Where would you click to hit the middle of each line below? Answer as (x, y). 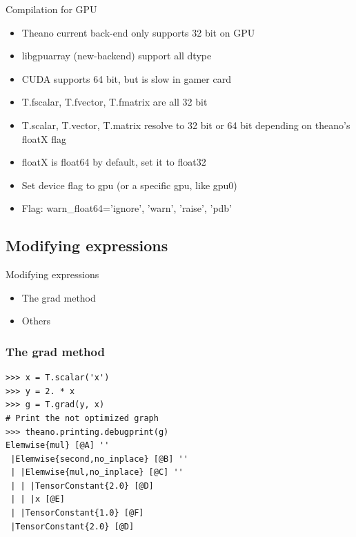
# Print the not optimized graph (82, 418)
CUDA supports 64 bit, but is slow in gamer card (126, 78)
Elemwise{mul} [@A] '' (58, 446)
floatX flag (44, 138)
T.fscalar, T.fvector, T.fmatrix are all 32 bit (115, 102)
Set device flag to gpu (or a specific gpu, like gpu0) (129, 185)
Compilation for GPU (51, 9)
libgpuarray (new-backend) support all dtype (117, 56)
